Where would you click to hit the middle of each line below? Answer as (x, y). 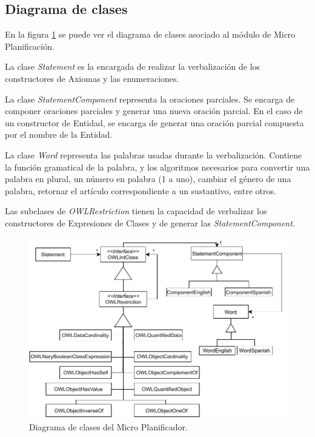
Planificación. (30, 46)
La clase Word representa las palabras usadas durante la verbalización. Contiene (154, 154)
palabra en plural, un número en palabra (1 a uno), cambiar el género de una (148, 179)
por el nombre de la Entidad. (59, 134)
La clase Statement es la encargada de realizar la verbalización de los (133, 66)
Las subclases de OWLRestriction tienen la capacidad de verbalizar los (136, 211)
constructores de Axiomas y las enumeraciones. (92, 78)
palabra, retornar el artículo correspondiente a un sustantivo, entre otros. (141, 190)
